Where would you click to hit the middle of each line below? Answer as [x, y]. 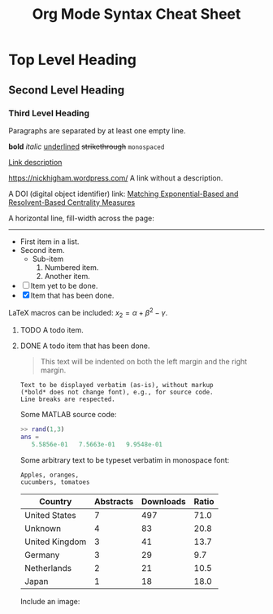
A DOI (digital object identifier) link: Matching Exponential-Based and [123, 194]
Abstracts [114, 501]
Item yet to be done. [64, 285]
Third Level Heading [49, 113]
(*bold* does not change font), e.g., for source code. [117, 392]
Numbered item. [71, 267]
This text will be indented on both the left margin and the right [144, 362]
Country [56, 501]
